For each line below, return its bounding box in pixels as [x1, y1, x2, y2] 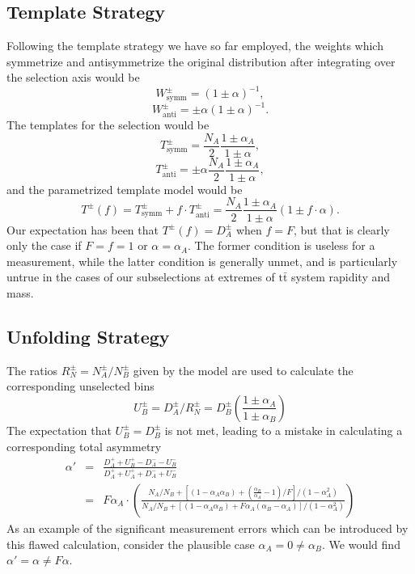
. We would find [322, 535, 400, 552]
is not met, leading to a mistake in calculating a [164, 421, 403, 438]
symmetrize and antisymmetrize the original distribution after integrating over [6, 53, 396, 70]
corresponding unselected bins [6, 378, 155, 395]
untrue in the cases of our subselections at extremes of [6, 268, 275, 285]
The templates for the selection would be [6, 116, 210, 133]
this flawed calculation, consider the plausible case [6, 535, 255, 552]
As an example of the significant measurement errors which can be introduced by [6, 519, 409, 536]
